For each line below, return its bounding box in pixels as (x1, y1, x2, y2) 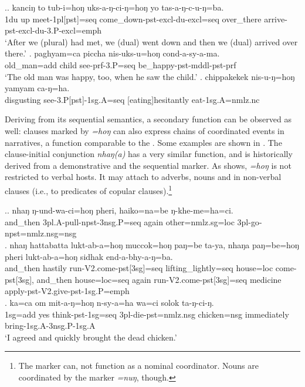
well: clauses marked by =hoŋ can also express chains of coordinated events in (5, 124, 284, 136)
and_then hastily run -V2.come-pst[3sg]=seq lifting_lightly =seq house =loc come (5, 262, 294, 274)
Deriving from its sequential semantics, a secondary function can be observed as (5, 113, 292, 125)
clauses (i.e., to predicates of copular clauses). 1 (5, 182, 172, 196)
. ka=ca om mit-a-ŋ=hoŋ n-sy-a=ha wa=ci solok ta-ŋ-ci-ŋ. (5, 296, 214, 308)
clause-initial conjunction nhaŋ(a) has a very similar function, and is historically (5, 148, 293, 160)
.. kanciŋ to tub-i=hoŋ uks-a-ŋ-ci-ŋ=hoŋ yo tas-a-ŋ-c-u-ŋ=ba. (5, 1, 224, 13)
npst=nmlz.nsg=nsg (5, 227, 77, 239)
